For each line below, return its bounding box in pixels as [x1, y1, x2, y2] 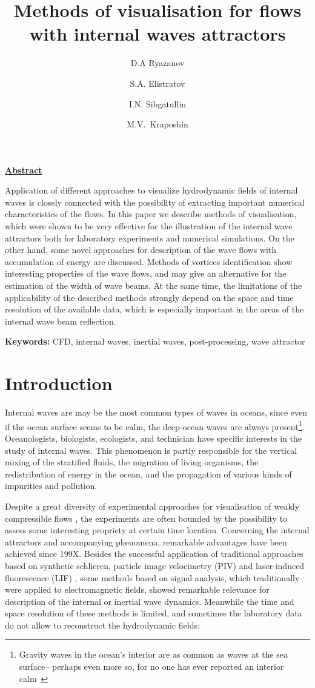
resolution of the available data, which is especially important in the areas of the [5, 303, 304, 315]
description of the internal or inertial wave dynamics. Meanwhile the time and [5, 595, 294, 607]
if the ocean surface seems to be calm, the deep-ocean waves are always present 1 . [5, 418, 305, 433]
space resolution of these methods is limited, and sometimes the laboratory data [5, 607, 302, 619]
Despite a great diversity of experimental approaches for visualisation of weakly [5, 499, 300, 512]
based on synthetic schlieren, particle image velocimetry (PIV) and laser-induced [5, 559, 305, 572]
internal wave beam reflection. [5, 314, 116, 327]
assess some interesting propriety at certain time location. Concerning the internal [5, 524, 310, 536]
